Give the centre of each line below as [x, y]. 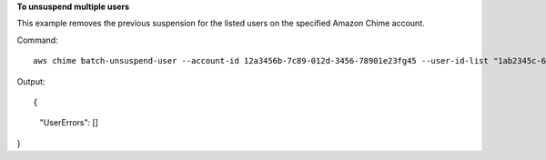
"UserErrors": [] [69, 123]
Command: [37, 40]
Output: [31, 81]
